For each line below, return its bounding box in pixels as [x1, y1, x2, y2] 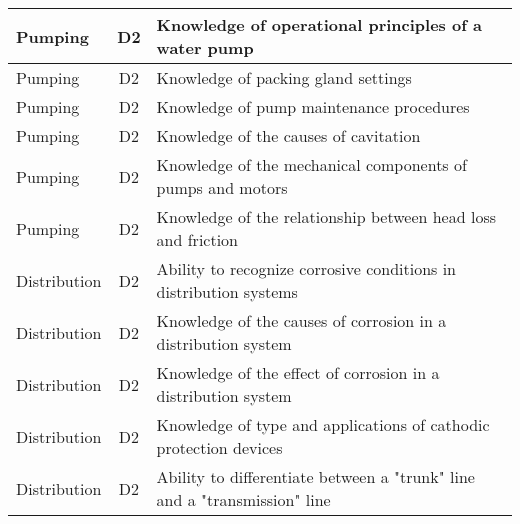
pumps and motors [156, 176, 288, 199]
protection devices [156, 436, 283, 459]
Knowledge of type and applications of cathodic [156, 413, 490, 436]
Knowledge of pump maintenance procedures [156, 95, 470, 118]
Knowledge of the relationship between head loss [156, 205, 497, 228]
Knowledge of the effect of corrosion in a [156, 361, 440, 384]
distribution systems [156, 280, 298, 303]
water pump [156, 36, 254, 59]
